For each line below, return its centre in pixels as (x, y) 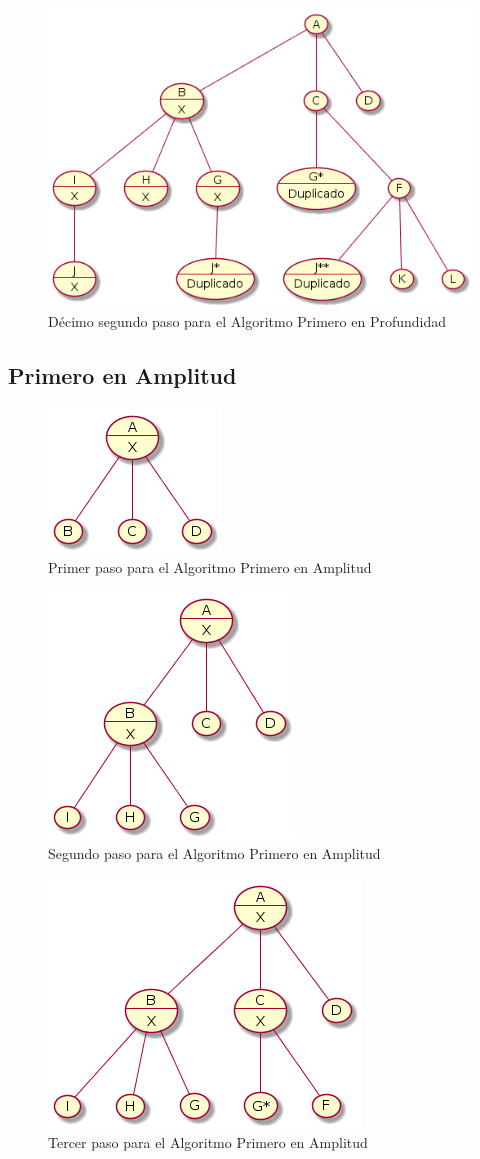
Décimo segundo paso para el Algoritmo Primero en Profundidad (247, 321)
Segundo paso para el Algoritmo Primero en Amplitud (214, 852)
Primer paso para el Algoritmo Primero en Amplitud (210, 566)
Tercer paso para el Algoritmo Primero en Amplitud (208, 1142)
